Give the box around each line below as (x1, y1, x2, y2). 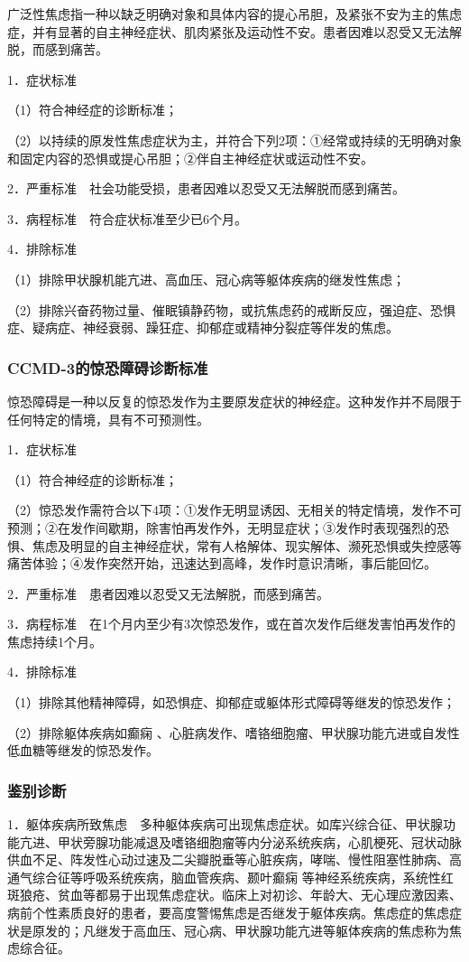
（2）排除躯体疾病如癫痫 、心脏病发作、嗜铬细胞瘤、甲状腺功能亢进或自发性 (7, 723, 460, 742)
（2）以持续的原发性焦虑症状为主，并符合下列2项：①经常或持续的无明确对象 (7, 130, 462, 149)
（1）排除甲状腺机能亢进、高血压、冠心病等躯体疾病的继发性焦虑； (7, 269, 405, 288)
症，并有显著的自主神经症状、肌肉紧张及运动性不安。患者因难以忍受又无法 (7, 22, 449, 41)
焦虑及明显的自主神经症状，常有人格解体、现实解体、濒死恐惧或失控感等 (32, 536, 462, 555)
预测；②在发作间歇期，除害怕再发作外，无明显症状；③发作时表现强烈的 (7, 518, 437, 537)
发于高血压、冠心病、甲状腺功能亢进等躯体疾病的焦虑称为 (107, 920, 449, 939)
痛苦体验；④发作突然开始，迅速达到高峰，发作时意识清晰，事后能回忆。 (7, 554, 437, 573)
